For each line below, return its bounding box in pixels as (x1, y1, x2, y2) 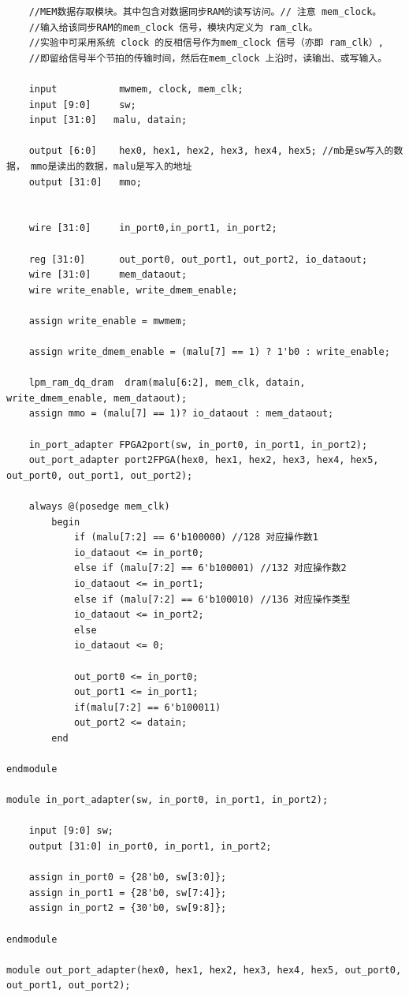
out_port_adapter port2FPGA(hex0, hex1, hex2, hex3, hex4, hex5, (28, 454, 379, 466)
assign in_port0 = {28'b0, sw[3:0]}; (28, 872, 227, 883)
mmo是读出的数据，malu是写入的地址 (30, 160, 192, 172)
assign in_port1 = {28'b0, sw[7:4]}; (28, 887, 227, 898)
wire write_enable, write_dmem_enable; (28, 284, 238, 296)
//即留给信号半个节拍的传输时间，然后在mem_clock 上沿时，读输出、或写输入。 (28, 52, 388, 64)
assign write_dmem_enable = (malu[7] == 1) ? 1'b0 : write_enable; (28, 346, 390, 358)
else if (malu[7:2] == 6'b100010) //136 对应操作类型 (73, 593, 351, 605)
